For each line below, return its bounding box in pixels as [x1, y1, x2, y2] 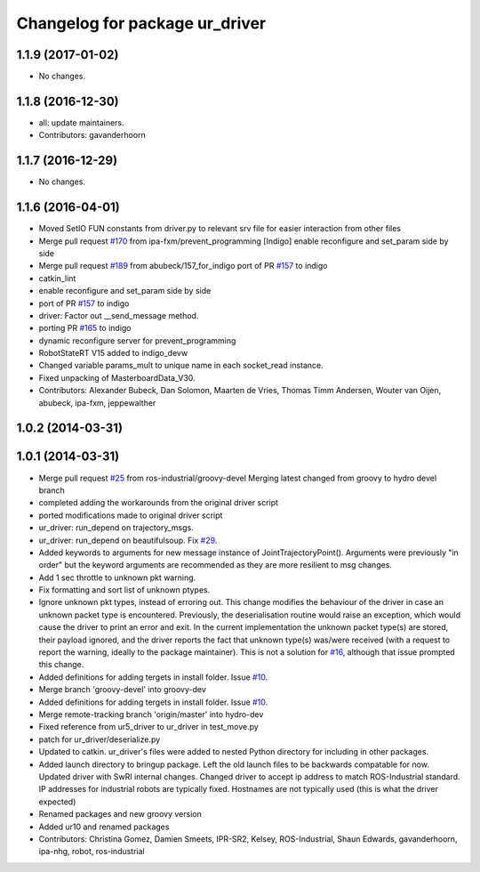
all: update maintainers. [38, 117, 124, 128]
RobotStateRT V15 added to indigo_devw [38, 348, 188, 359]
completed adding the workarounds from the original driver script [38, 497, 279, 508]
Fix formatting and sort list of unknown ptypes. [38, 585, 211, 595]
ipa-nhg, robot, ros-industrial [38, 846, 146, 857]
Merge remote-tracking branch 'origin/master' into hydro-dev [38, 708, 264, 720]
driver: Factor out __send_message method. [38, 310, 199, 320]
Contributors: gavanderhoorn [38, 130, 146, 141]
